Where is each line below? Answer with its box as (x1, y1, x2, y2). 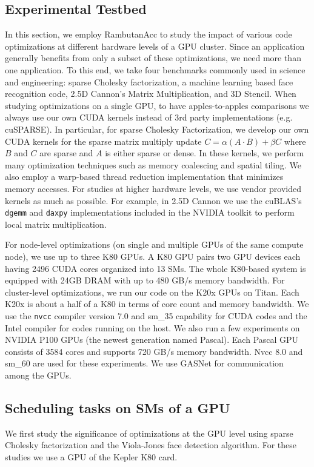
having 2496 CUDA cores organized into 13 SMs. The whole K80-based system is (5, 262, 306, 274)
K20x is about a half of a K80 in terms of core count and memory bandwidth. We (5, 297, 309, 310)
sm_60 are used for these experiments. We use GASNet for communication (5, 357, 284, 369)
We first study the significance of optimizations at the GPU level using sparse (5, 426, 293, 439)
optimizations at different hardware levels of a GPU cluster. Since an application (5, 39, 305, 52)
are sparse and (39, 147, 93, 159)
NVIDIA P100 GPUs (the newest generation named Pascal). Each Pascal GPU (5, 333, 299, 346)
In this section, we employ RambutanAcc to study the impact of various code (5, 28, 292, 41)
